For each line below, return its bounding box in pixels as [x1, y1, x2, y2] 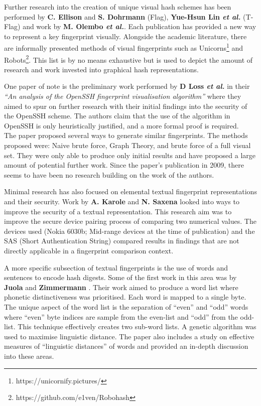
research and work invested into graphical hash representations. [4, 64, 199, 74]
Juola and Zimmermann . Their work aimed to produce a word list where [4, 282, 238, 292]
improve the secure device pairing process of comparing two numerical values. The [4, 216, 256, 226]
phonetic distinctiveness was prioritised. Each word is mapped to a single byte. [4, 292, 246, 302]
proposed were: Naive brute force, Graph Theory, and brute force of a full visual [4, 140, 251, 151]
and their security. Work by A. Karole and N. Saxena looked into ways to [4, 196, 239, 206]
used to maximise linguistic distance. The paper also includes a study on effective [4, 331, 254, 341]
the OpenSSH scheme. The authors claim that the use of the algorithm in [4, 110, 230, 121]
